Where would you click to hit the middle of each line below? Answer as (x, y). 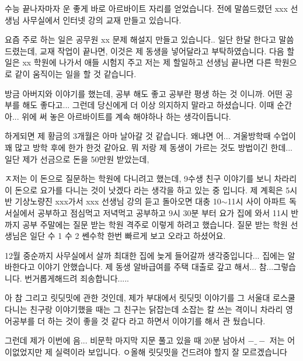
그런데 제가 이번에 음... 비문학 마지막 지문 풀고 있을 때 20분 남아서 (125, 340)
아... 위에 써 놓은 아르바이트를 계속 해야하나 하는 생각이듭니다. (118, 116)
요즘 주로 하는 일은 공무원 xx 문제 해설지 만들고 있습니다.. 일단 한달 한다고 (140, 39)
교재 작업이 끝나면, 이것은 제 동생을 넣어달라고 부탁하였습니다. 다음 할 (167, 51)
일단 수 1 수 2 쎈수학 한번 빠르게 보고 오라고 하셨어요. (128, 236)
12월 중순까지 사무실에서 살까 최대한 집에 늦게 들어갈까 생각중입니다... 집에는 (145, 255)
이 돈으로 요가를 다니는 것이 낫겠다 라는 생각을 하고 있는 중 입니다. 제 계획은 (144, 190)
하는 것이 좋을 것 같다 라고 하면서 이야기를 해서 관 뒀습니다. (156, 320)
